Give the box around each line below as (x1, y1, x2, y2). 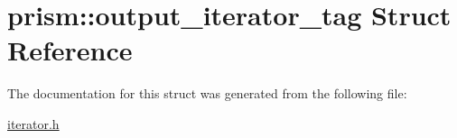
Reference (7, 32, 133, 69)
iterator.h (7, 114, 60, 133)
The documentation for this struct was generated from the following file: (7, 84, 407, 103)
